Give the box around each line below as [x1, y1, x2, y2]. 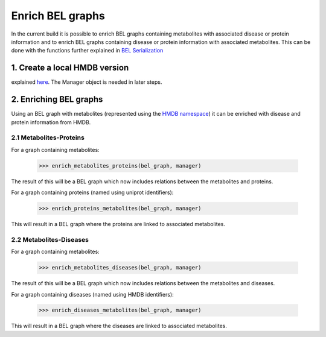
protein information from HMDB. [11, 118, 91, 126]
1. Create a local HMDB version [11, 63, 129, 73]
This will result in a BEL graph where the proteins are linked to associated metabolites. [11, 221, 226, 227]
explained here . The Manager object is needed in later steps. [11, 78, 162, 86]
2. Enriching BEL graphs [11, 94, 103, 105]
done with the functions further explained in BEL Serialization [11, 47, 164, 54]
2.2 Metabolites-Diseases [11, 235, 89, 244]
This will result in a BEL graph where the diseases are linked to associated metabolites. [11, 323, 228, 330]
